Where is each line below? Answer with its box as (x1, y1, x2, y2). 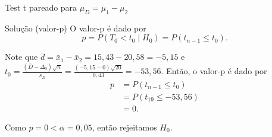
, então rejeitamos (92, 120, 157, 133)
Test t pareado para (5, 1, 77, 13)
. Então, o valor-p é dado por (161, 65, 267, 77)
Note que (5, 50, 38, 63)
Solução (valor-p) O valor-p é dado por (5, 21, 146, 34)
